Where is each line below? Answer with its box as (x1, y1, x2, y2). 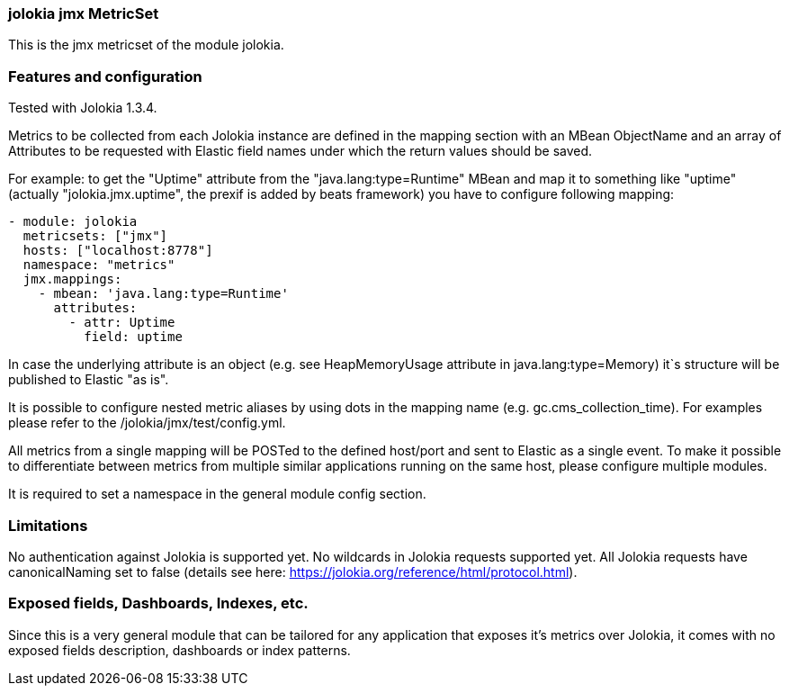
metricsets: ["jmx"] (22, 229, 168, 244)
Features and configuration (8, 67, 202, 85)
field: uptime (84, 329, 183, 345)
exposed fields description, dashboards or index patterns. (8, 642, 351, 658)
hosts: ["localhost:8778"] (22, 243, 213, 258)
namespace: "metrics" (22, 257, 175, 273)
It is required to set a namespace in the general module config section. (8, 486, 426, 502)
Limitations (8, 516, 88, 535)
